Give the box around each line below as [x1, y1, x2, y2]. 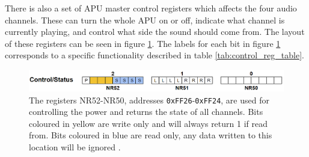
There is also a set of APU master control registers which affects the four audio [5, 2, 297, 14]
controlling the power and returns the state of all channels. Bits [29, 105, 263, 118]
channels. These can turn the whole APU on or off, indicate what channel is [5, 13, 285, 26]
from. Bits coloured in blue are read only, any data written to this [29, 129, 272, 141]
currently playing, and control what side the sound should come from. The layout [5, 25, 305, 38]
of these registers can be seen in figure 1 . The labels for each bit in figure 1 [5, 37, 281, 49]
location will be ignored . [29, 141, 121, 153]
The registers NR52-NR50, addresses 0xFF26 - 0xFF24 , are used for [29, 93, 269, 106]
